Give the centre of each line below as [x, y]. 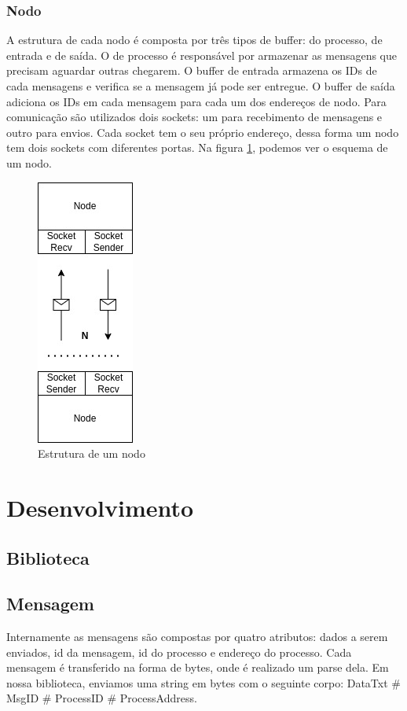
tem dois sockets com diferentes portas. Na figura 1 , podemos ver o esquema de [197, 147]
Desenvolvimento [100, 507]
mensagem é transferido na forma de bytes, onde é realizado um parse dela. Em [198, 667]
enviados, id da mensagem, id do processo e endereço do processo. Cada [179, 652]
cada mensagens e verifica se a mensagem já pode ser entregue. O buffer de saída [201, 86]
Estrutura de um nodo [92, 453]
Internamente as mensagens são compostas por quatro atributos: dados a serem [197, 637]
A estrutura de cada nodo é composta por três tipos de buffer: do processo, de [194, 40]
